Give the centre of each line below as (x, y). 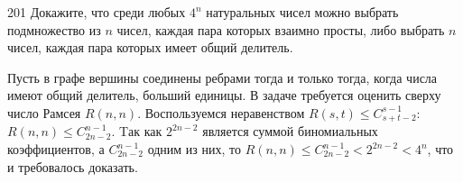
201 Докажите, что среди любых (97, 12)
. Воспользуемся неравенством (221, 112)
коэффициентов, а (56, 149)
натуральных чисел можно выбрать (302, 12)
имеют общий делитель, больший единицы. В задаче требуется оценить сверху (224, 95)
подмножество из (54, 29)
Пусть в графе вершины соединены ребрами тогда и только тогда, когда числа (222, 77)
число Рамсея (44, 112)
